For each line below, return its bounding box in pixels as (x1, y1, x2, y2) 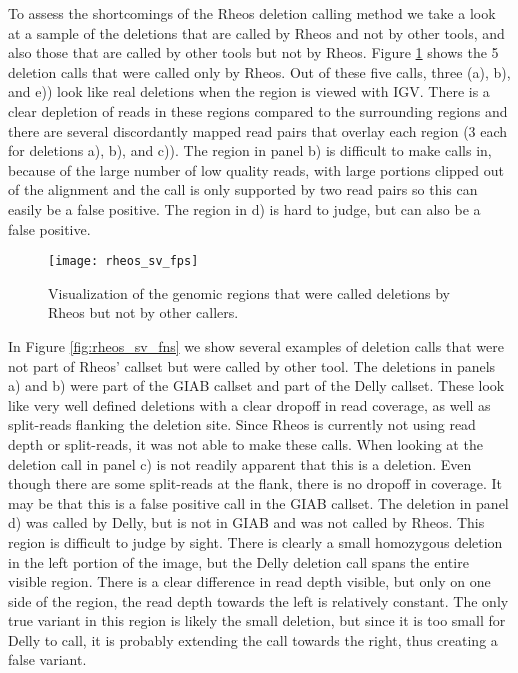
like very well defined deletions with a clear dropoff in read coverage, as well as (8, 394, 491, 415)
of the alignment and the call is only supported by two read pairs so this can (8, 179, 478, 200)
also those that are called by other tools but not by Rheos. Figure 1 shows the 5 (8, 42, 499, 63)
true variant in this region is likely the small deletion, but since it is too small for (8, 610, 506, 631)
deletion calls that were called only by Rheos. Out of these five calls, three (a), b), (8, 61, 511, 82)
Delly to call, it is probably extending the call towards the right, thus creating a (8, 629, 498, 650)
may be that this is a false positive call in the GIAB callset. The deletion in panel (8, 492, 509, 513)
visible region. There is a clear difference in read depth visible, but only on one (8, 571, 491, 592)
